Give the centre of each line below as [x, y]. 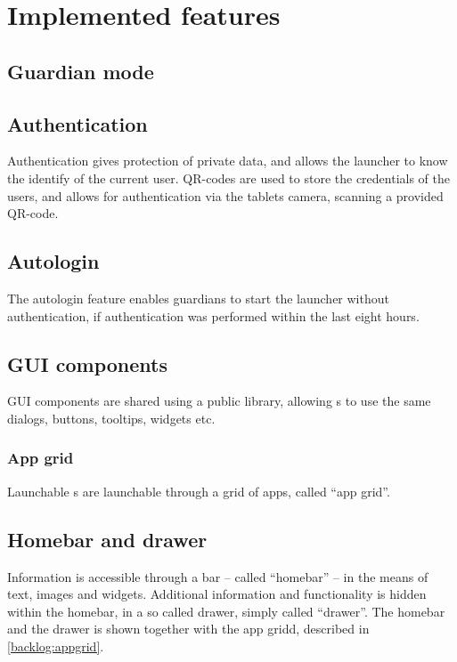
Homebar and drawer [107, 539]
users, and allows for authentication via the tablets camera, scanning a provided [225, 195]
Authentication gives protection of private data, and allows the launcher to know [228, 161]
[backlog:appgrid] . [56, 646]
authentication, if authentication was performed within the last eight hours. [213, 315]
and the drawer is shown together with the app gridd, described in [188, 629]
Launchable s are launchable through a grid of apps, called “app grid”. [199, 491]
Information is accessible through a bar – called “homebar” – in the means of [218, 576]
